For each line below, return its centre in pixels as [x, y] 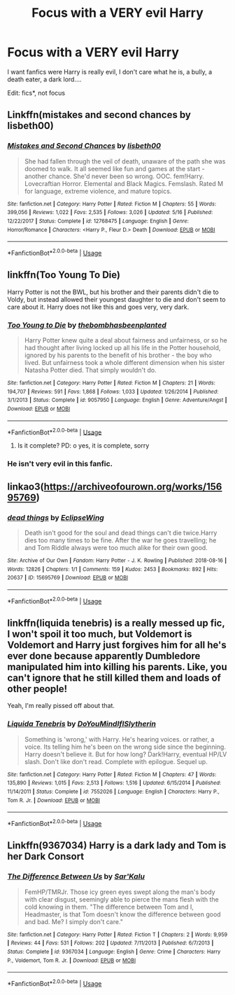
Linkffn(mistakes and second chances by [99, 115]
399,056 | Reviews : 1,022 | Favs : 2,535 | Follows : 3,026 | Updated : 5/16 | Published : [110, 213]
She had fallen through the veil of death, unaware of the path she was [125, 161]
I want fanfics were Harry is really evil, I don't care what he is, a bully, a [110, 72]
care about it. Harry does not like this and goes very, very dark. [98, 307]
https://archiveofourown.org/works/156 [133, 487]
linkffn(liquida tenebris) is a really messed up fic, [116, 623]
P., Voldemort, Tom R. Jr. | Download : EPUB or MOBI [72, 960]
